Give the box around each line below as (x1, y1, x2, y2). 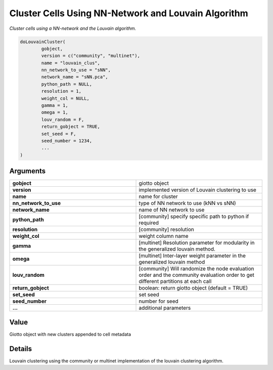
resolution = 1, (41, 89, 82, 94)
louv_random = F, (41, 116, 84, 122)
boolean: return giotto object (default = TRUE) (139, 284, 248, 292)
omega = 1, (41, 109, 68, 115)
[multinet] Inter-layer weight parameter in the (139, 252, 246, 259)
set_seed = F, (41, 131, 76, 137)
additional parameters (139, 304, 191, 311)
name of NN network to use (139, 207, 205, 214)
